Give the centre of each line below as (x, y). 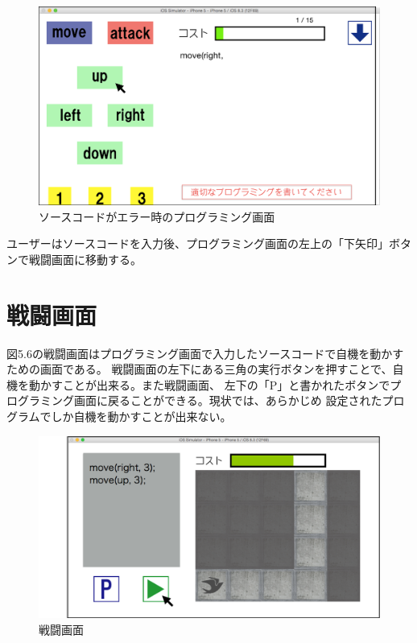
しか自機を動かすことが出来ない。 (141, 416)
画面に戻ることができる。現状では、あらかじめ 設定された (228, 400)
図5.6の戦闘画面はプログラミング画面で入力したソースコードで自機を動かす (205, 353)
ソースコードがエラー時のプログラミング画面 (157, 216)
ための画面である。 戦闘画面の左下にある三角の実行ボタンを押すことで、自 (205, 369)
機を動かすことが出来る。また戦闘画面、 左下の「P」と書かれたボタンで (198, 384)
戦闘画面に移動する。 (85, 259)
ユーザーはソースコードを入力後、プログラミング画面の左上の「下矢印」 (198, 243)
